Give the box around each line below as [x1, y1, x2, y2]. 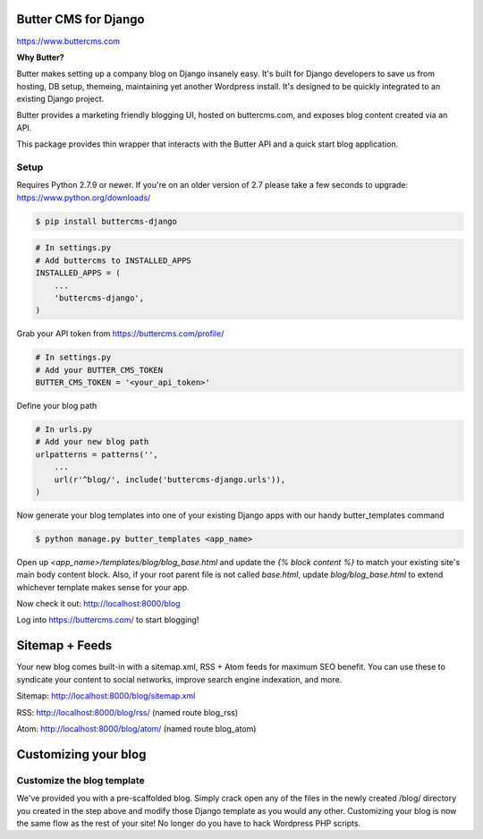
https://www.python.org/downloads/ [16, 192, 151, 203]
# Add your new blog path [35, 436, 149, 447]
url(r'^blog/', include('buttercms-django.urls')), [54, 474, 286, 485]
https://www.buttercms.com [16, 36, 121, 47]
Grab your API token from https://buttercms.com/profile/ [16, 328, 225, 339]
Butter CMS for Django [16, 12, 145, 27]
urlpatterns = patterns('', [35, 449, 158, 460]
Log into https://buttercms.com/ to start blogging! [16, 614, 199, 625]
